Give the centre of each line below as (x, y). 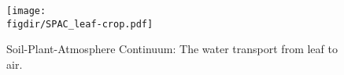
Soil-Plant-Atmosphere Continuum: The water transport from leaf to (172, 49)
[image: (26, 11)
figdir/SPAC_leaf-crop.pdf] (80, 24)
